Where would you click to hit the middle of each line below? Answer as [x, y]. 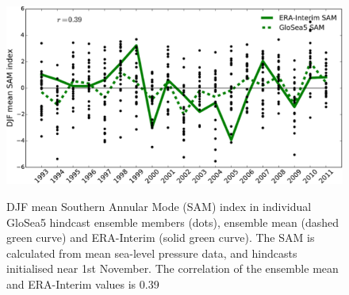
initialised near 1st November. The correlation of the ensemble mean [173, 268]
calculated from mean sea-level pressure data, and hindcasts [152, 253]
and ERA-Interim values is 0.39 [83, 284]
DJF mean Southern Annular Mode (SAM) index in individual [159, 207]
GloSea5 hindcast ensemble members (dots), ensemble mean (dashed [173, 222]
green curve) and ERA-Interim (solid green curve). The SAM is [161, 238]
